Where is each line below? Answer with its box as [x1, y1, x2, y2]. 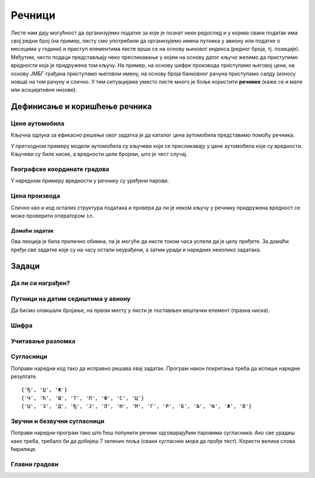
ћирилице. [10, 446, 37, 453]
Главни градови [10, 460, 59, 468]
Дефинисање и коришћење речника [10, 102, 152, 112]
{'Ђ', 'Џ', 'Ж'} [21, 386, 68, 393]
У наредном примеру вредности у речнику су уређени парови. [10, 177, 169, 184]
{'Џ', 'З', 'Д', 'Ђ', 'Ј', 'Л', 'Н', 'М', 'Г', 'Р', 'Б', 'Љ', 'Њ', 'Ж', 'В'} [21, 403, 252, 410]
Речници [10, 9, 55, 22]
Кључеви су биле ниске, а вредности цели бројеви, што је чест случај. [10, 151, 188, 158]
